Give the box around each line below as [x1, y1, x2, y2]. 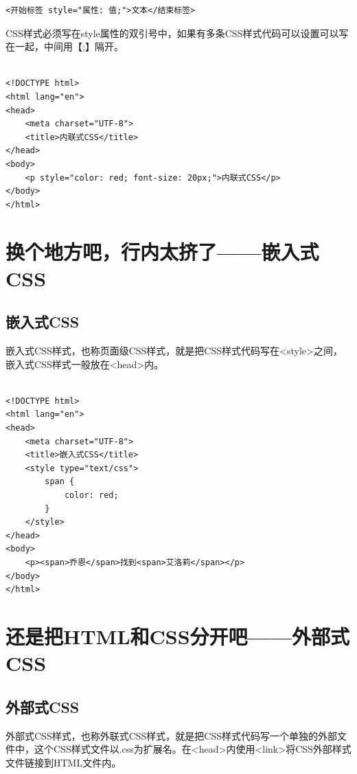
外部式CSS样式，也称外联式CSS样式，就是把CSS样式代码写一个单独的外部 [5, 728, 338, 742]
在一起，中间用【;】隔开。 [5, 39, 124, 54]
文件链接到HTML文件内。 [5, 755, 122, 769]
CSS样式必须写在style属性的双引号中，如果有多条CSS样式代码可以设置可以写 [5, 25, 349, 40]
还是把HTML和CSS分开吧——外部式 [5, 622, 350, 650]
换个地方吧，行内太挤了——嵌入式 [5, 237, 319, 265]
